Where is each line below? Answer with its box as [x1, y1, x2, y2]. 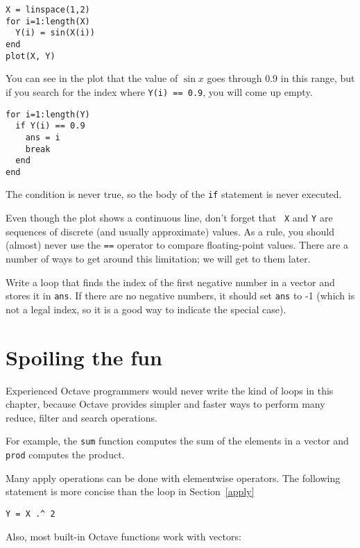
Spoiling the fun [6, 342, 162, 371]
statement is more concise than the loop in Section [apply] [6, 484, 255, 499]
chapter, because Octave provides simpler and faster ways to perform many [6, 397, 325, 411]
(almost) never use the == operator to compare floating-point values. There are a [6, 238, 348, 252]
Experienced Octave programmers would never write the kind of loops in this [6, 383, 334, 397]
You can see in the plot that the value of [6, 71, 178, 85]
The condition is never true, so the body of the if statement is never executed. [6, 187, 342, 201]
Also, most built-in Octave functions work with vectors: [6, 529, 241, 543]
